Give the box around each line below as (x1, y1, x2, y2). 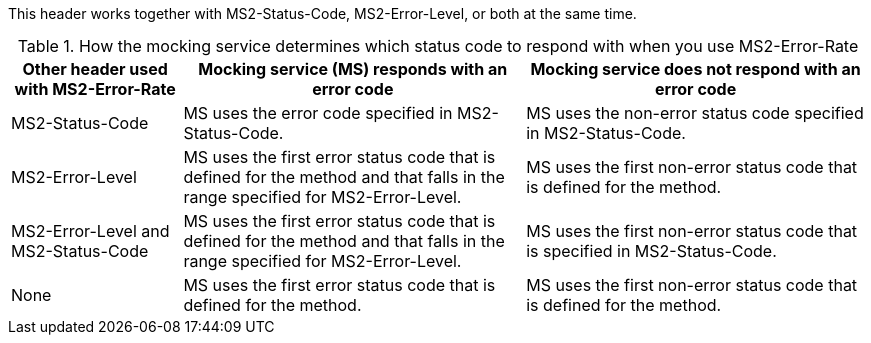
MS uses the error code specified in (183, 103, 453, 123)
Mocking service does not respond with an (530, 59, 861, 79)
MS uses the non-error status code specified (526, 103, 864, 123)
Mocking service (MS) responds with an (198, 59, 508, 79)
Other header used (22, 59, 168, 79)
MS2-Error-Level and (11, 221, 170, 241)
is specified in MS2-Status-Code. (526, 241, 777, 261)
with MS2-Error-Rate (14, 79, 176, 99)
